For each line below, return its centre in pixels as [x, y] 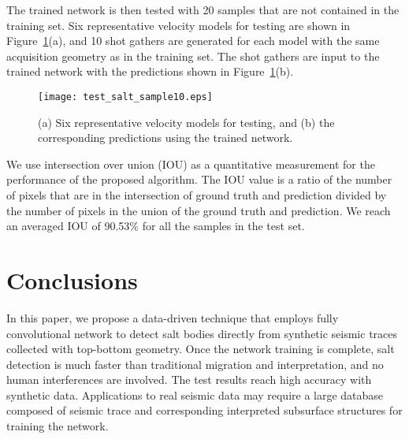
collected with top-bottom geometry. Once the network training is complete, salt [201, 349]
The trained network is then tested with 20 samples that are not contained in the [203, 9]
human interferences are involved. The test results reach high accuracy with [189, 379]
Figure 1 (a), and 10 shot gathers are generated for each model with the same [193, 41]
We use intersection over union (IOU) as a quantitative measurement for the [191, 164]
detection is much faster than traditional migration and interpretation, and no [195, 364]
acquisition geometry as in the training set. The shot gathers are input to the [193, 56]
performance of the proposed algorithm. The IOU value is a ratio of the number [199, 179]
